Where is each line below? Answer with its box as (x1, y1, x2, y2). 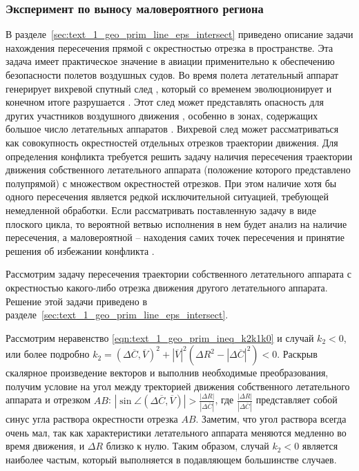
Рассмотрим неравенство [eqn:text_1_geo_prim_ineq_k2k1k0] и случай (6, 330, 314, 345)
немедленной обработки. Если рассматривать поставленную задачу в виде (6, 202, 316, 217)
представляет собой (255, 392, 338, 407)
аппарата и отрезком (6, 392, 91, 407)
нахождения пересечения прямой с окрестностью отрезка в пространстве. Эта (6, 40, 333, 55)
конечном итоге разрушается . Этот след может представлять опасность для (6, 95, 324, 109)
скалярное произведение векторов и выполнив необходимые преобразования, (6, 365, 329, 380)
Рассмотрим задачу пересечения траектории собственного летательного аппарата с (6, 267, 351, 281)
